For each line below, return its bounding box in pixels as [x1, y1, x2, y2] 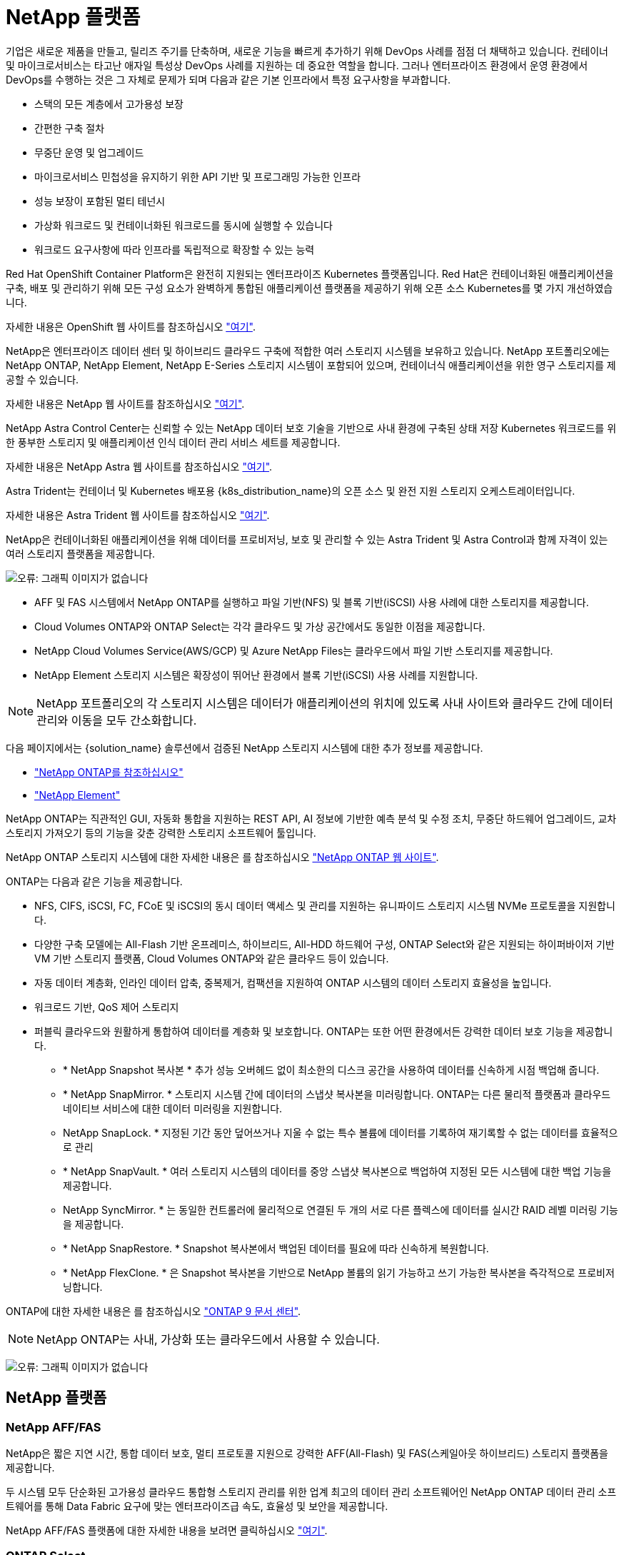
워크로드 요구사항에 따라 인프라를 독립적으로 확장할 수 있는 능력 [34, 243, 315, 256]
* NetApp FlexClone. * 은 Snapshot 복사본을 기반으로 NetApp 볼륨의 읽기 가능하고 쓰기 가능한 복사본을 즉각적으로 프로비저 [63, 1266, 615, 1279]
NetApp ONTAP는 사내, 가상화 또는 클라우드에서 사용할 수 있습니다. [36, 1332, 380, 1347]
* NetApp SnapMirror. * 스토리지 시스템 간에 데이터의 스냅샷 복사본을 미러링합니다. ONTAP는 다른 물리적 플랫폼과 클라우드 [63, 1087, 611, 1100]
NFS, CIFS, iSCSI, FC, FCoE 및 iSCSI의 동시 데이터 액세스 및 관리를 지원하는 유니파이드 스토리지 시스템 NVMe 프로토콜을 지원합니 [34, 899, 615, 912]
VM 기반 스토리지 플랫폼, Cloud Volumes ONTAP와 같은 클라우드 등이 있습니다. [34, 952, 389, 965]
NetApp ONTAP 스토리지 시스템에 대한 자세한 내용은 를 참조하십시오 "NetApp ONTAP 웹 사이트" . [6, 850, 439, 863]
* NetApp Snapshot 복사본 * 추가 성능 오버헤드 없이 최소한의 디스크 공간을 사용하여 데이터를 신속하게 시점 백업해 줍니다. [63, 1063, 600, 1076]
